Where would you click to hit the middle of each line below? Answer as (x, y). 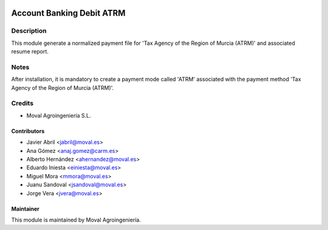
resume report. (30, 52)
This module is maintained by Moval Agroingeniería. (76, 220)
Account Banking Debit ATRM (68, 13)
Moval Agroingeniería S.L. (59, 115)
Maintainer (25, 209)
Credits (22, 103)
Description (29, 31)
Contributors (28, 131)
